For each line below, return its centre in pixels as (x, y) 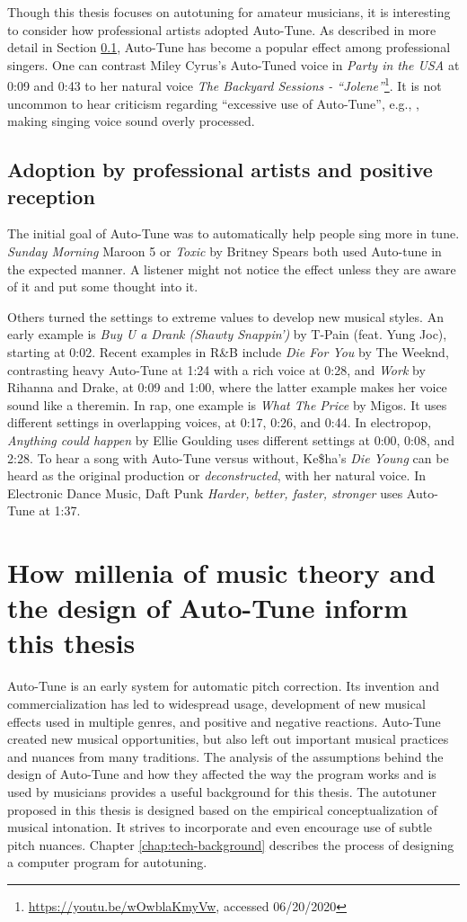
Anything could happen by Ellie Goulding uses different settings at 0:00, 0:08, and (231, 439)
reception (51, 196)
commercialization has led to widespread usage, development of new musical (216, 703)
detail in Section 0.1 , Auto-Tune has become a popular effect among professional (229, 47)
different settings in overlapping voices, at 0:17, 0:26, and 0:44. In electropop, (220, 422)
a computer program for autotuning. (107, 862)
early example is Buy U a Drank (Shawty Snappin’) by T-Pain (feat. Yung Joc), (227, 334)
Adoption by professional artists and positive (220, 170)
